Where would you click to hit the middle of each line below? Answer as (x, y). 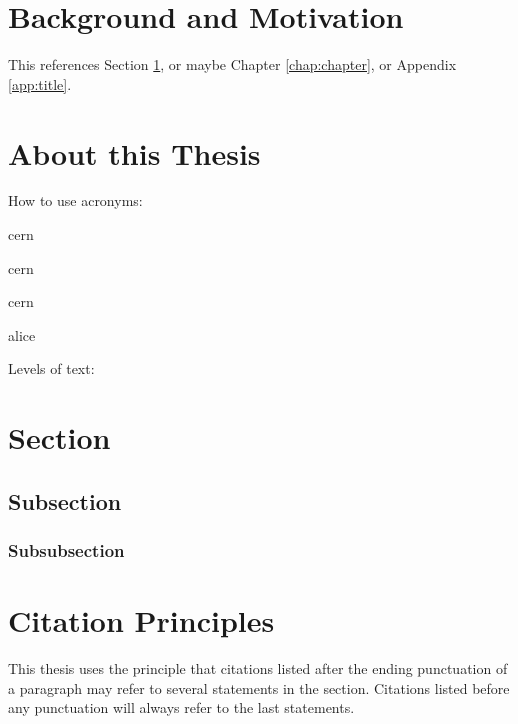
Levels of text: (51, 368)
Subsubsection (66, 550)
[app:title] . (40, 83)
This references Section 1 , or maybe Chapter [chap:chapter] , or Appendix (232, 64)
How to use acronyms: (75, 200)
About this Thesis (134, 152)
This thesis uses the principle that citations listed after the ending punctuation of (258, 668)
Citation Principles (141, 620)
